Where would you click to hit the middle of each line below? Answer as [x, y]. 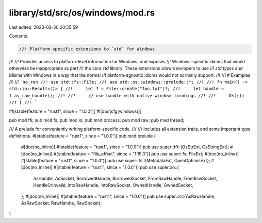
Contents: [19, 36]
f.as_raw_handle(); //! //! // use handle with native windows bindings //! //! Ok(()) [127, 95]
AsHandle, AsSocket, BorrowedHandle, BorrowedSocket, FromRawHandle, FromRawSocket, [125, 178]
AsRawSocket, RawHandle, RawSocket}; [61, 203]
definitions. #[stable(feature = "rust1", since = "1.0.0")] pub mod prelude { [82, 136]
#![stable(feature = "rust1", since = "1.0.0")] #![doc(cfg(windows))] [75, 111]
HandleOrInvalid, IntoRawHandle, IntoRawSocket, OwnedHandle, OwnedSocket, [113, 185]
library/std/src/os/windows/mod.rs [82, 13]
